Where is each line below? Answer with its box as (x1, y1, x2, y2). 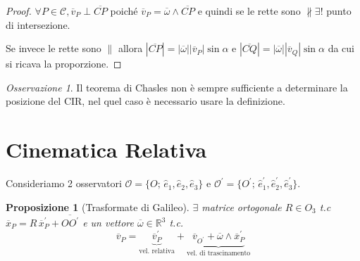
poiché (110, 4, 138, 18)
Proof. (6, 4, 32, 18)
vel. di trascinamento (187, 249, 251, 257)
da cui (328, 41, 354, 56)
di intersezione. (6, 17, 70, 32)
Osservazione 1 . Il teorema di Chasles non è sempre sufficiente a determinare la (6, 79, 348, 94)
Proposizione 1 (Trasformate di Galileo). (6, 199, 190, 214)
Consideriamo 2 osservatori (6, 176, 122, 191)
